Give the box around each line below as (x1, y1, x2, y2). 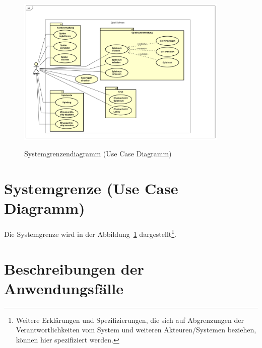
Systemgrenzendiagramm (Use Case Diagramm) (24, 148, 172, 159)
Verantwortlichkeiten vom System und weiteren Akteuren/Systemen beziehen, (16, 324, 256, 335)
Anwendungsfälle (4, 278, 123, 298)
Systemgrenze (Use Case (4, 178, 178, 199)
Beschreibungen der (4, 258, 144, 279)
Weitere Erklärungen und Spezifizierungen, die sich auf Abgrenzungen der (16, 314, 244, 325)
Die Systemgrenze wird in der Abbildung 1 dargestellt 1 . (4, 227, 177, 239)
